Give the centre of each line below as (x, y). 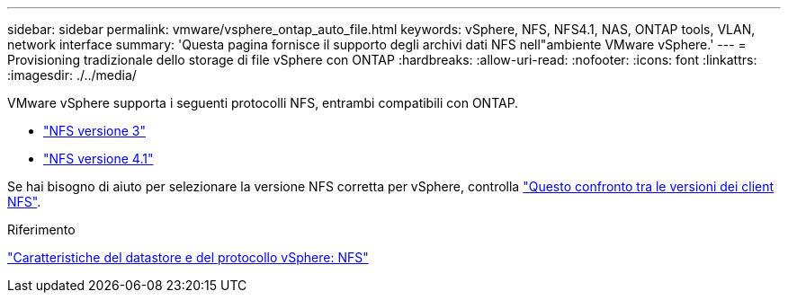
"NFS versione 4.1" (98, 159)
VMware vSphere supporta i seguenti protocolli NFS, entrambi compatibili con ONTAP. (263, 103)
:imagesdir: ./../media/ (72, 75)
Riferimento (41, 229)
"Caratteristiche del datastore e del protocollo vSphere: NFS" (188, 257)
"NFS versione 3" (94, 131)
